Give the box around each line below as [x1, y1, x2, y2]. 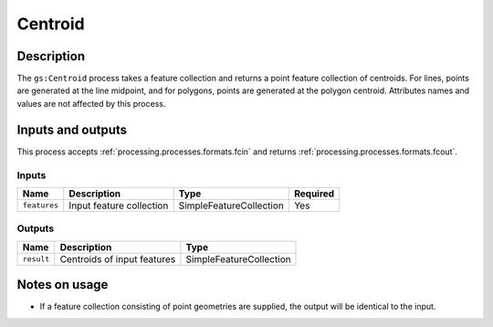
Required [293, 187, 335, 200]
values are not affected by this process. [16, 98, 166, 109]
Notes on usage [16, 277, 109, 292]
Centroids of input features [59, 252, 176, 265]
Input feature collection [68, 199, 169, 212]
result [22, 254, 50, 264]
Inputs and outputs [16, 121, 128, 137]
